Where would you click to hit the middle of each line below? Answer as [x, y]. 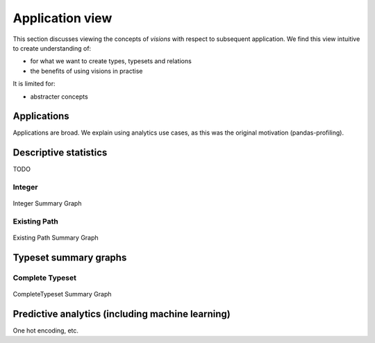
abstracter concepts [59, 97]
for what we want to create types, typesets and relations [111, 61]
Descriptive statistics [60, 153]
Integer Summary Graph [47, 203]
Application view [62, 18]
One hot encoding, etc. [46, 331]
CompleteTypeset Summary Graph [62, 294]
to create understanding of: [52, 48]
